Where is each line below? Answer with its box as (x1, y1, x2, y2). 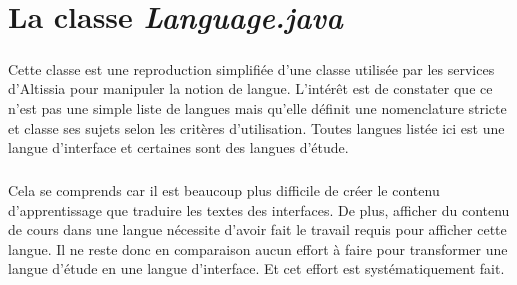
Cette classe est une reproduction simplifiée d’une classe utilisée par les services (8, 58, 495, 79)
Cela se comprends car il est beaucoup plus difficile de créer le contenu (8, 180, 440, 201)
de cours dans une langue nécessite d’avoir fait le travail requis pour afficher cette (8, 219, 507, 240)
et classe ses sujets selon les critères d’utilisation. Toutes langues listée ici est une (8, 117, 505, 138)
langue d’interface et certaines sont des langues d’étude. (8, 137, 349, 158)
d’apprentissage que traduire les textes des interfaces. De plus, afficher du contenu (8, 199, 510, 220)
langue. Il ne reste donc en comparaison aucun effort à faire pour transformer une (8, 238, 508, 259)
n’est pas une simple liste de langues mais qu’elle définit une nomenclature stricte (8, 97, 507, 118)
